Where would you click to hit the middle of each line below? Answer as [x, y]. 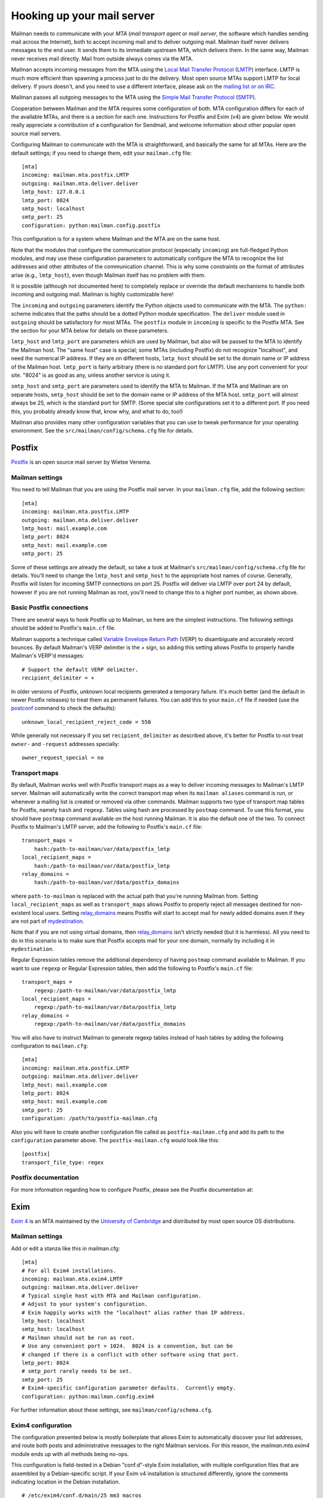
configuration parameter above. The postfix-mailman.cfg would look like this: [115, 1140]
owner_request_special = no [63, 757]
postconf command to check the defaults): [64, 708]
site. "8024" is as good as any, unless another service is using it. [91, 375]
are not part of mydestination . [48, 921]
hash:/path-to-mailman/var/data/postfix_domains [106, 883]
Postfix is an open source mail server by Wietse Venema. [81, 462]
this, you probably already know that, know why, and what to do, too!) [97, 411]
